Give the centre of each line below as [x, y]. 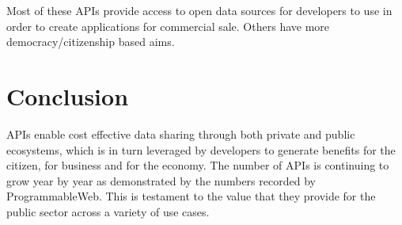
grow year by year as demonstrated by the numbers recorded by [161, 180]
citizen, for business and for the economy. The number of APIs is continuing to [198, 165]
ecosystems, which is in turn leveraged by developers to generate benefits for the [201, 149]
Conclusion [68, 95]
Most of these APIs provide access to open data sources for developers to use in [199, 10]
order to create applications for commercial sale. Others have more [168, 26]
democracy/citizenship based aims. [91, 42]
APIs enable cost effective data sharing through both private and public [181, 133]
